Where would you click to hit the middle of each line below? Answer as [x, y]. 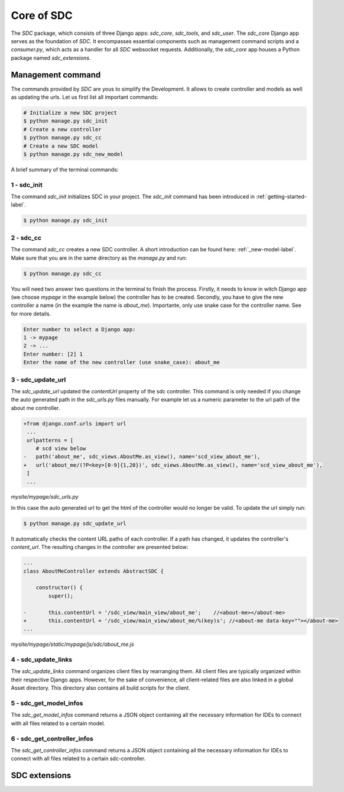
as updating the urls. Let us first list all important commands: [85, 97]
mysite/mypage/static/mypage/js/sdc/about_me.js [72, 644]
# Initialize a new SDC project [70, 113]
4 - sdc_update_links [42, 660]
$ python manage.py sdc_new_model [73, 154]
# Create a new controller [62, 129]
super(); [61, 596]
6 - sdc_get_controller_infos [52, 738]
